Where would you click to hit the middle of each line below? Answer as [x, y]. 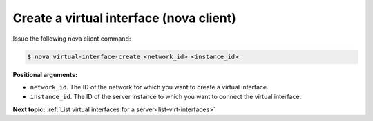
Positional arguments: [45, 74]
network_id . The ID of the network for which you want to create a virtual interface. [149, 87]
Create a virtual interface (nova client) [124, 18]
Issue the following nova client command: [72, 38]
